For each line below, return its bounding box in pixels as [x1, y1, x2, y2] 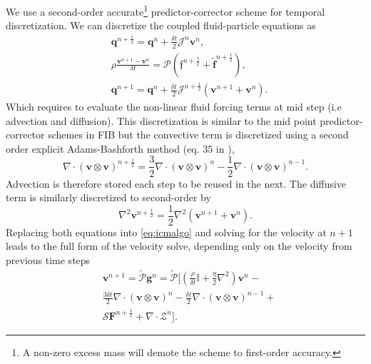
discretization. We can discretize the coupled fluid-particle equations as [6, 18, 316, 33]
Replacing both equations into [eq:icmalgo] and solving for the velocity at [6, 224, 327, 239]
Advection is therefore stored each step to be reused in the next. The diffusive [6, 176, 346, 191]
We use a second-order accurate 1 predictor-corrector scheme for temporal [6, 2, 325, 19]
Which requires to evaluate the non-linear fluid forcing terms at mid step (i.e [6, 99, 342, 114]
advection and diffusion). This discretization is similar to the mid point [6, 113, 317, 128]
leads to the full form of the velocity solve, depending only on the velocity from [6, 238, 352, 253]
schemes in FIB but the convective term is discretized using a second [48, 127, 349, 142]
